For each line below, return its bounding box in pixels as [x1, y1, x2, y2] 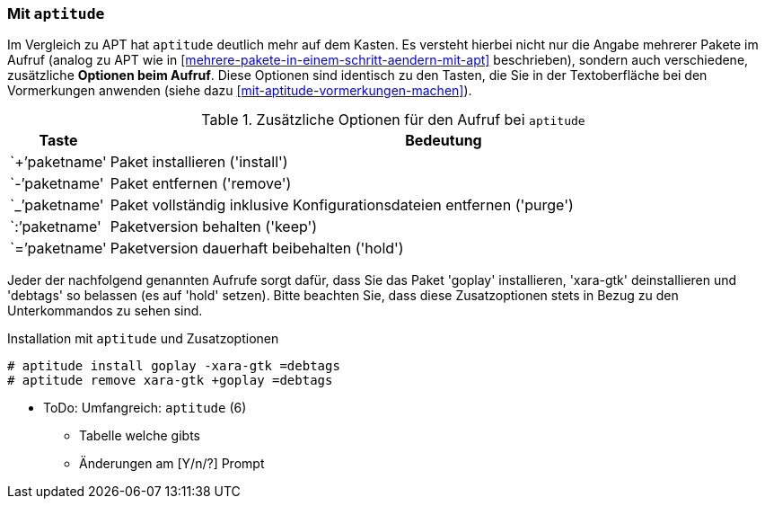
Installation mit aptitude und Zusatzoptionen [7, 331, 279, 347]
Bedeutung [405, 131, 482, 150]
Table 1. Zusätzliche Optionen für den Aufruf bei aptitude [201, 111, 585, 129]
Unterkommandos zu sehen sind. [7, 303, 203, 319]
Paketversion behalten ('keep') [110, 217, 318, 236]
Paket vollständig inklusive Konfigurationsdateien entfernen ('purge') [110, 196, 574, 215]
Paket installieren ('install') [110, 153, 288, 172]
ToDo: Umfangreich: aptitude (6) [43, 400, 247, 416]
